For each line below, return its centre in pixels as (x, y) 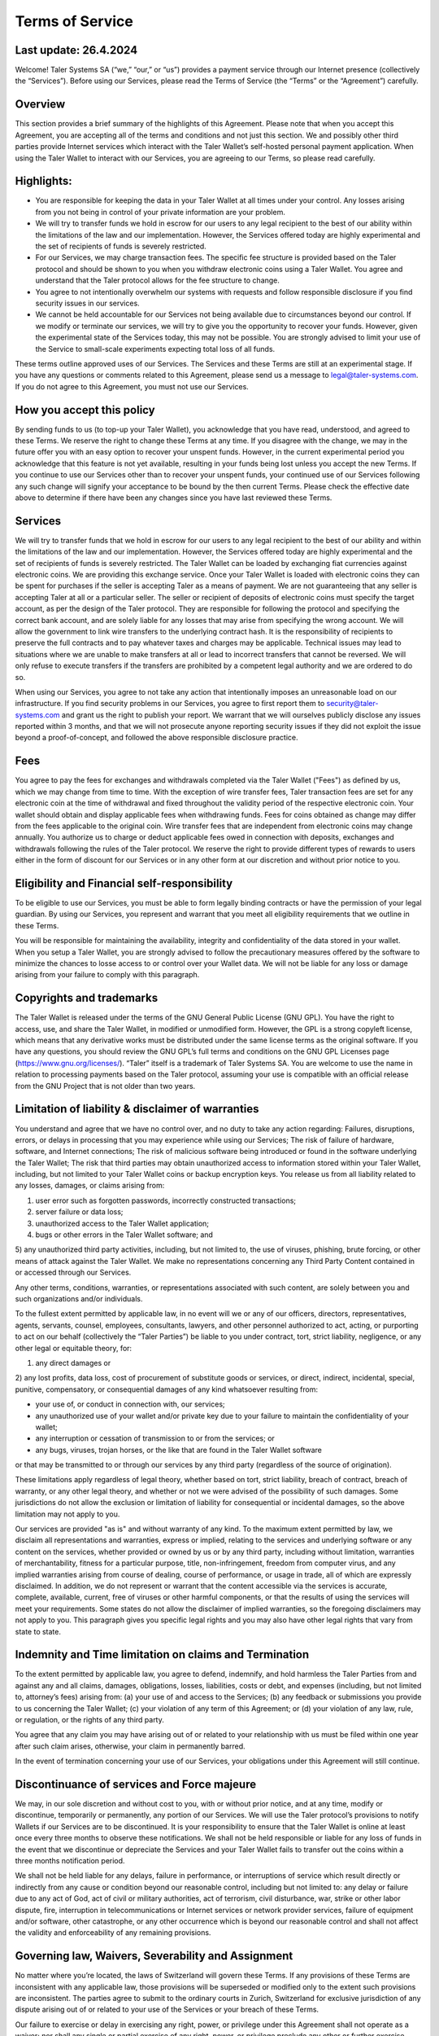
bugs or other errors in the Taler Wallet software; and (124, 1235)
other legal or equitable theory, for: (74, 1348)
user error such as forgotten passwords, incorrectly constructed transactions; (166, 1200)
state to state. (38, 1631)
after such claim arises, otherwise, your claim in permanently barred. (130, 1746)
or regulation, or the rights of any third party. (89, 1720)
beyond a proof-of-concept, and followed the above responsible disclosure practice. (156, 738)
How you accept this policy (85, 410)
